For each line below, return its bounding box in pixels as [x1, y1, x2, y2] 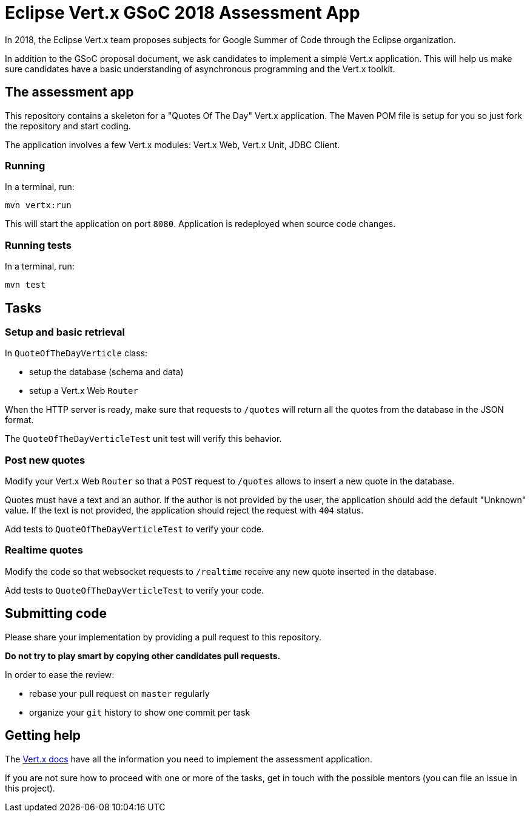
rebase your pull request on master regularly [29, 688, 210, 699]
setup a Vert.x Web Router [29, 385, 138, 396]
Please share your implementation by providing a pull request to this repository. [5, 631, 321, 642]
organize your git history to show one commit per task [29, 707, 250, 717]
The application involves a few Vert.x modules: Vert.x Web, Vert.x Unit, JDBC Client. [5, 139, 340, 150]
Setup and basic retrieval [5, 325, 125, 338]
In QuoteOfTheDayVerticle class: [5, 348, 147, 359]
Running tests [5, 239, 72, 251]
